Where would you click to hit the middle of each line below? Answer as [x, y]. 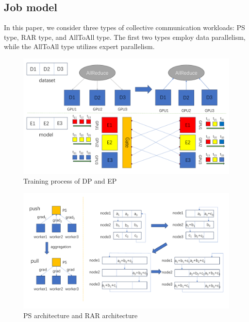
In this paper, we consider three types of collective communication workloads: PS [124, 27]
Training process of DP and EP [70, 181]
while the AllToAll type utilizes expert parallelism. [79, 46]
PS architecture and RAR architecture [81, 315]
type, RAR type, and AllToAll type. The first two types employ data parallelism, [125, 37]
